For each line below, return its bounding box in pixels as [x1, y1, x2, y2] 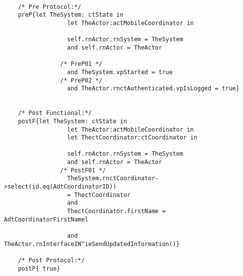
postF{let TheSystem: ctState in [18, 117, 127, 125]
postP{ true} [18, 265, 60, 272]
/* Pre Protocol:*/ [18, 3, 81, 10]
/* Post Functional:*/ [18, 110, 92, 117]
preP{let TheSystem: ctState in [18, 11, 124, 19]
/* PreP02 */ [60, 77, 103, 84]
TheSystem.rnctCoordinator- [67, 175, 159, 182]
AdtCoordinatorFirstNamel [4, 216, 88, 223]
